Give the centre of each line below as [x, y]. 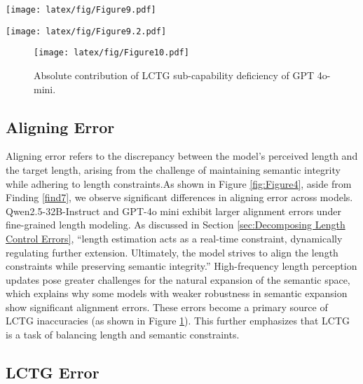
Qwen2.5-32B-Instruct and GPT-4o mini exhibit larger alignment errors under [173, 211]
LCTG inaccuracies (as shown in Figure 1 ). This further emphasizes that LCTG [178, 321]
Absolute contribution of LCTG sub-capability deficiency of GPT [174, 75]
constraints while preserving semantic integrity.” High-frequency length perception [181, 266]
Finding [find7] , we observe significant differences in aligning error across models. [179, 197]
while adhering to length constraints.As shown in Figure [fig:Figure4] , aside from [179, 183]
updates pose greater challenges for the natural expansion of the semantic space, [178, 279]
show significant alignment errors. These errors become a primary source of [167, 307]
